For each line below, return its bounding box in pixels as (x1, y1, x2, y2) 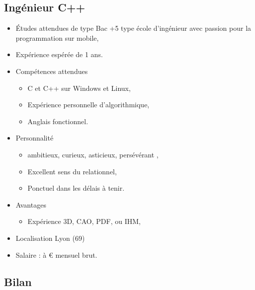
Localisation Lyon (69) (15, 232, 85, 243)
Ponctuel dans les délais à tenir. (27, 183, 125, 193)
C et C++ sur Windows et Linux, (27, 82, 131, 93)
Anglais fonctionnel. (27, 116, 88, 126)
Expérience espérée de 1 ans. (15, 49, 103, 60)
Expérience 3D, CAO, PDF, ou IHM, (27, 216, 141, 226)
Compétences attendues (15, 66, 88, 76)
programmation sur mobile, (15, 32, 99, 43)
